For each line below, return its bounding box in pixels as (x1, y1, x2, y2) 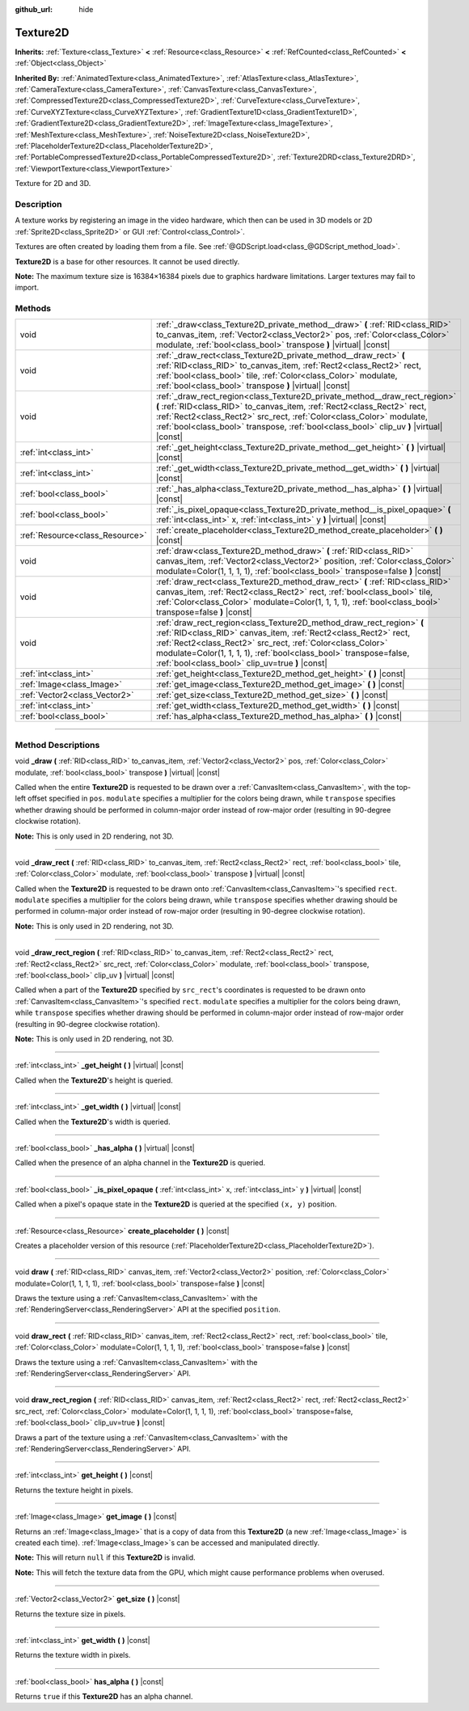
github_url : (15, 5, 53, 14)
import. (15, 283, 40, 293)
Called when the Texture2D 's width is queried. (15, 1117, 171, 1126)
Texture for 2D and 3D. (15, 179, 91, 188)
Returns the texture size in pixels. (15, 1609, 126, 1619)
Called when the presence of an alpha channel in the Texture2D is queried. (15, 1158, 266, 1168)
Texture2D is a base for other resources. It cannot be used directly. (15, 256, 240, 266)
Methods (15, 303, 52, 315)
